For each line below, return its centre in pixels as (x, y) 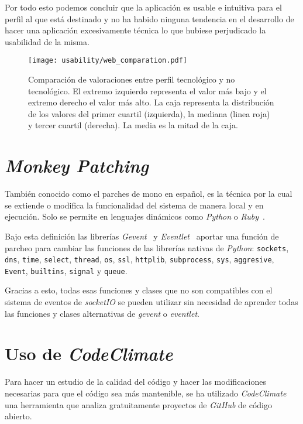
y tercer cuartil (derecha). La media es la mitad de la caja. (133, 125)
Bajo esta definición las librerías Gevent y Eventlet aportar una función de (142, 236)
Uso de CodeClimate (89, 354)
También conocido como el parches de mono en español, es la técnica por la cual (149, 194)
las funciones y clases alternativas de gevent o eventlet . (102, 313)
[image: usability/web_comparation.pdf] (108, 61)
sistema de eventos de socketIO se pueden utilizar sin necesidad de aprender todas (151, 302)
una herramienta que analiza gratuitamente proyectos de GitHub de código (138, 404)
